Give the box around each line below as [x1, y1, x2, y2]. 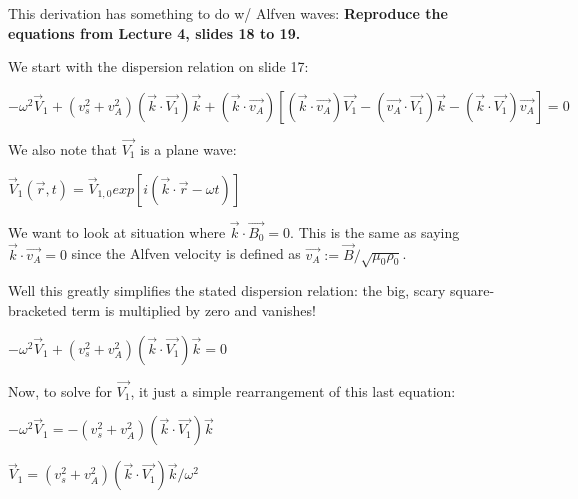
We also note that [8, 139, 117, 159]
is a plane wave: [140, 139, 237, 159]
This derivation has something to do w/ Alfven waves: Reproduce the [8, 3, 448, 23]
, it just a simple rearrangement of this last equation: [130, 380, 456, 401]
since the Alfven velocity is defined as [71, 243, 301, 264]
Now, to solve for [8, 380, 112, 401]
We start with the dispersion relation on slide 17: [8, 56, 309, 77]
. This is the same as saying [290, 221, 460, 242]
